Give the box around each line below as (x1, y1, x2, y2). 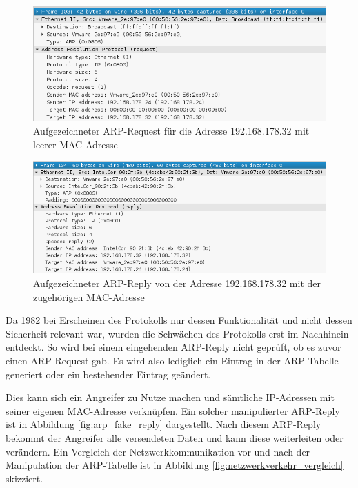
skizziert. (6, 471, 43, 485)
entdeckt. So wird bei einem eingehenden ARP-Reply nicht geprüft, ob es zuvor (6, 340, 341, 354)
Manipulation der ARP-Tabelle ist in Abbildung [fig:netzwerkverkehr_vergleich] (6, 458, 344, 472)
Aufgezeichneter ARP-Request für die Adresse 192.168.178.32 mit (33, 124, 310, 138)
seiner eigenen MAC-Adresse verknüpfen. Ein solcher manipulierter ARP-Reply (6, 403, 340, 418)
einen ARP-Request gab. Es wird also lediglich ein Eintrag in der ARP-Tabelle (6, 353, 339, 368)
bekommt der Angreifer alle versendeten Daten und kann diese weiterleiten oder (6, 431, 344, 445)
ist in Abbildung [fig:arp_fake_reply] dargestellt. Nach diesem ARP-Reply (6, 417, 321, 431)
